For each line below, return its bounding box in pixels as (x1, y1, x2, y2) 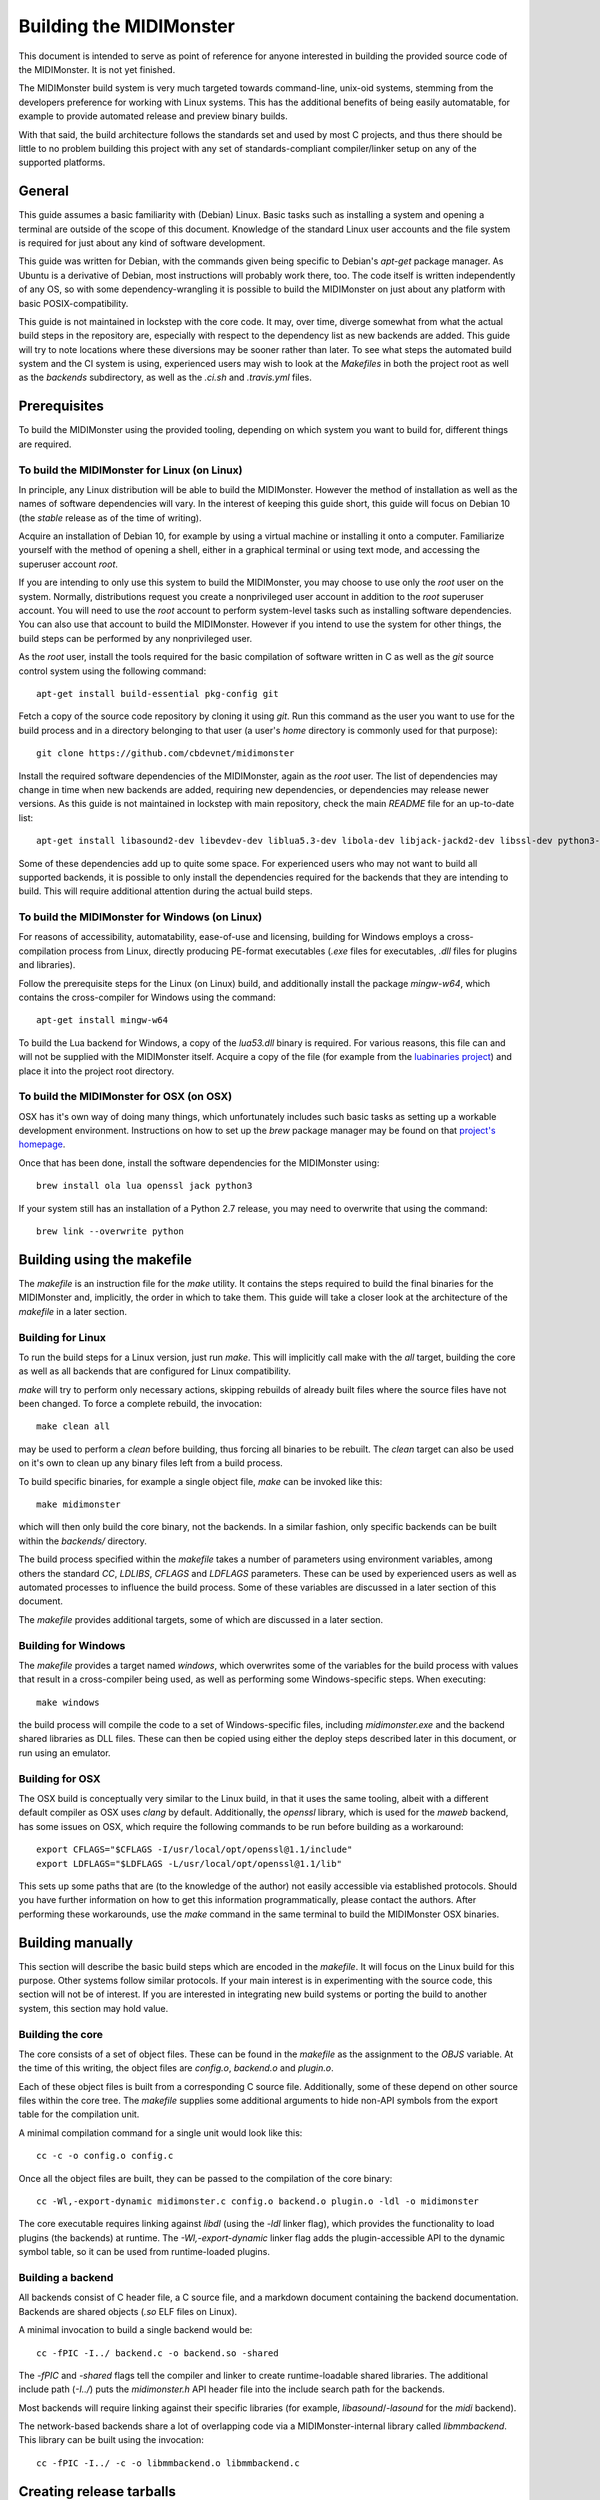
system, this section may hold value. (18, 2002, 169, 2014)
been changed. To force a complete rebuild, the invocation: (18, 1398, 262, 1410)
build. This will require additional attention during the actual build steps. (18, 885, 313, 897)
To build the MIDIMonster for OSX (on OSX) (18, 1090, 233, 1104)
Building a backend (18, 2270, 114, 2284)
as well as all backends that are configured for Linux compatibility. (18, 1365, 292, 1377)
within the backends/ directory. (18, 1535, 147, 1547)
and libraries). (18, 959, 76, 971)
